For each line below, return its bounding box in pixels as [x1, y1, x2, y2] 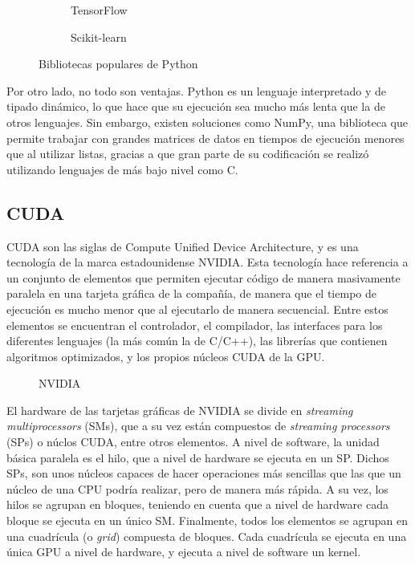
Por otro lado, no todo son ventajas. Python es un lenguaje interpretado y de [6, 82, 386, 99]
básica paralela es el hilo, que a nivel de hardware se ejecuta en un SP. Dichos [6, 449, 389, 465]
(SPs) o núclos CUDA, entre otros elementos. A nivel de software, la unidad [6, 433, 380, 450]
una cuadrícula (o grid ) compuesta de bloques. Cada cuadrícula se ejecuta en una [6, 527, 407, 544]
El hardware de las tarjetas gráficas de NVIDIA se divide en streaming [6, 401, 353, 418]
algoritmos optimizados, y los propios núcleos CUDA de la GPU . [6, 348, 325, 364]
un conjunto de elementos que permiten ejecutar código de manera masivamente [6, 269, 401, 286]
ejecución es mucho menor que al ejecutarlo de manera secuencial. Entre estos [6, 300, 389, 317]
